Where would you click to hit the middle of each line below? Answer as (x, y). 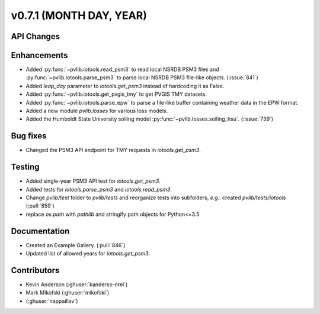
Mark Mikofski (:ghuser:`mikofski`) (68, 293)
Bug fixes (29, 136)
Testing (25, 167)
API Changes (36, 36)
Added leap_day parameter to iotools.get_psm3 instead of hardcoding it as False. (125, 86)
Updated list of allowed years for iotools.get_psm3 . (88, 254)
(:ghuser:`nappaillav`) (52, 301)
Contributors (35, 270)
